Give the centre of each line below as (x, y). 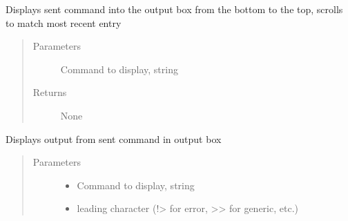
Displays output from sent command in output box (114, 138)
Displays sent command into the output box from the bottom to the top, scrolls (174, 9)
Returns (50, 92)
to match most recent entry (64, 22)
